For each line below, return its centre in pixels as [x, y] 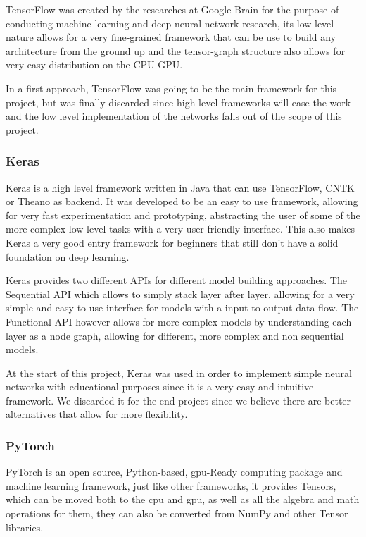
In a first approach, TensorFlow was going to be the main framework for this [171, 88]
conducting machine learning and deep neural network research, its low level [170, 23]
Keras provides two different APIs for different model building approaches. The [176, 280]
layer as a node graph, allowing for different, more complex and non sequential [175, 335]
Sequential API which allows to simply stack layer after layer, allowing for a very [180, 294]
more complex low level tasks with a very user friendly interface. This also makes [181, 229]
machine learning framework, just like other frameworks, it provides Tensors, [171, 485]
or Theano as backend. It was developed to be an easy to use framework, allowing [182, 201]
